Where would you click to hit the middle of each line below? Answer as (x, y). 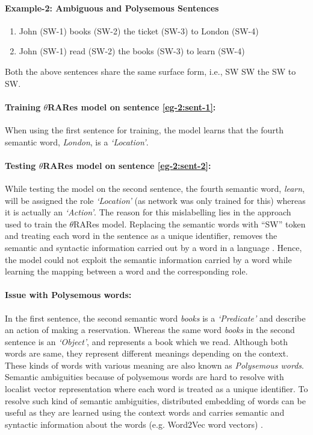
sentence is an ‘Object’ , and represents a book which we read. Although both (147, 341)
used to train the (36, 224)
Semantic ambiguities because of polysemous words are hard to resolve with (144, 377)
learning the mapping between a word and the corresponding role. (126, 271)
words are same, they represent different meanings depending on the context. (147, 353)
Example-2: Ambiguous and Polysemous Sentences (112, 8)
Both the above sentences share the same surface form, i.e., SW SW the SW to (150, 71)
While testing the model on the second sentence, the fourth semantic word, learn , (155, 188)
